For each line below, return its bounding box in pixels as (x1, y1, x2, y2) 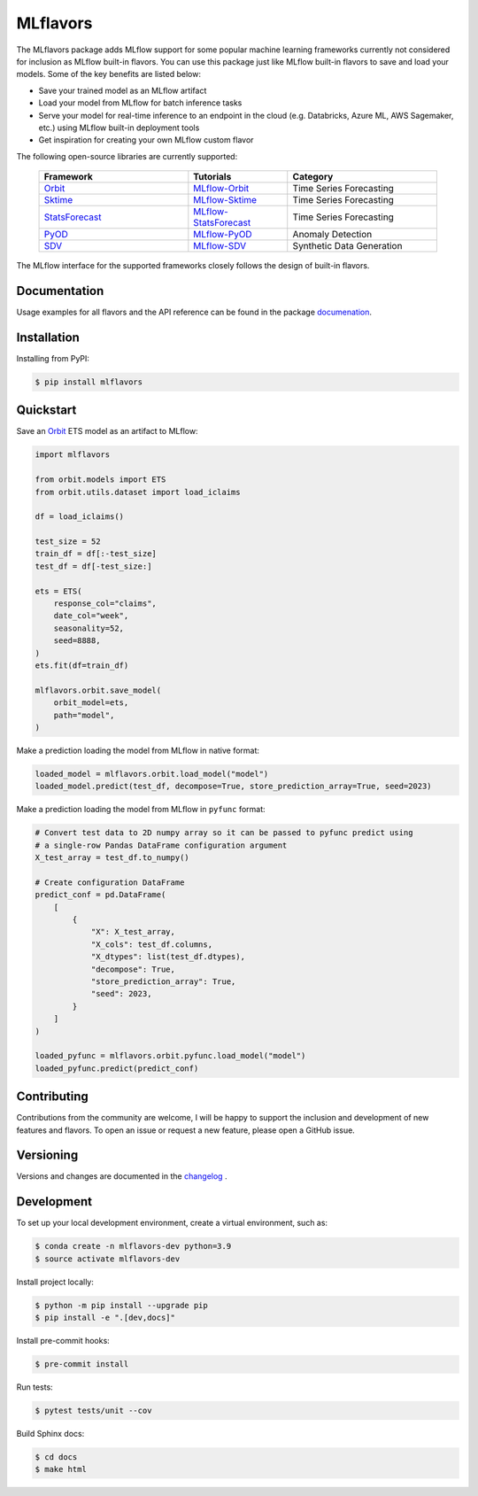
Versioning (16, 1148, 79, 1163)
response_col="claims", (53, 599, 157, 608)
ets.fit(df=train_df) (35, 660, 129, 670)
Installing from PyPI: (16, 353, 90, 363)
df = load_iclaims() (35, 512, 124, 522)
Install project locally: (16, 1276, 95, 1287)
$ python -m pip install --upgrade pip (35, 1300, 208, 1310)
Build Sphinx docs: (16, 1429, 85, 1439)
